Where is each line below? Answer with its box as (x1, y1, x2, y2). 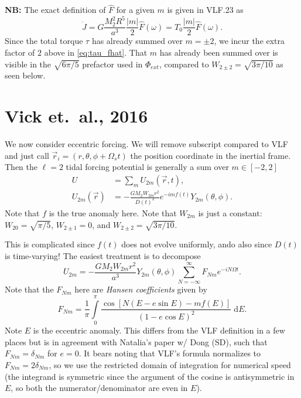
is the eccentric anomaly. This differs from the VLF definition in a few (33, 324, 285, 336)
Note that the (5, 283, 54, 295)
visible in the (5, 57, 52, 70)
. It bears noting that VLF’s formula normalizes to (78, 347, 261, 359)
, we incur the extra (214, 35, 285, 47)
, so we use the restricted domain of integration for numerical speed (49, 358, 291, 370)
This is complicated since (5, 238, 95, 250)
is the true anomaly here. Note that (49, 207, 177, 219)
